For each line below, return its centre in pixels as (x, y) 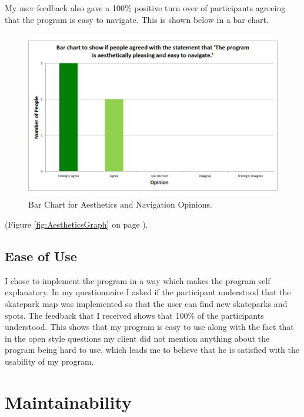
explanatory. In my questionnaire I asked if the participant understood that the (148, 292)
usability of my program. (49, 361)
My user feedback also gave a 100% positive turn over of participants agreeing (145, 8)
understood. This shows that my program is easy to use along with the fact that (149, 327)
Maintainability (69, 401)
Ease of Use (41, 256)
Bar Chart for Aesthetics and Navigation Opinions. (120, 204)
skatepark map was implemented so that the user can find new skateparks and (146, 303)
